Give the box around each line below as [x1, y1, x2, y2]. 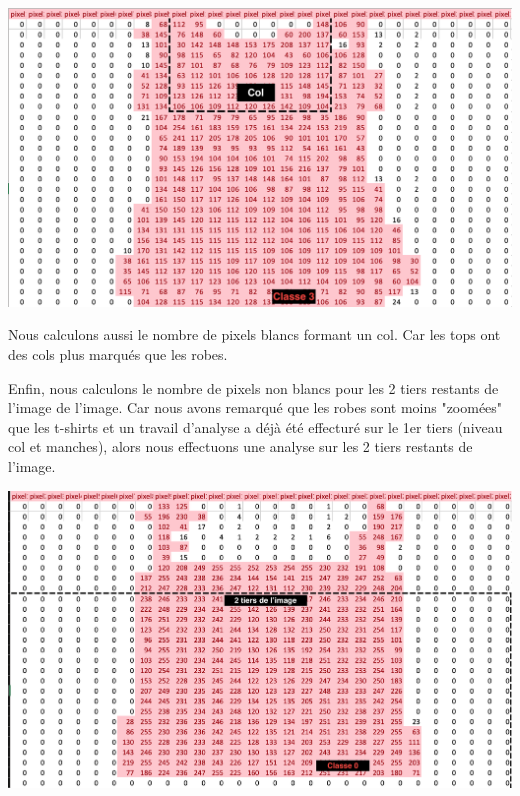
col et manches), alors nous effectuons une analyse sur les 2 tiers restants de [8, 436, 473, 457]
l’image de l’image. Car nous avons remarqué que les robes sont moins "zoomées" [8, 397, 503, 418]
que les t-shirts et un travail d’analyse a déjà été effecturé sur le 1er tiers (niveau [8, 416, 503, 437]
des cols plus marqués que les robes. [8, 343, 228, 364]
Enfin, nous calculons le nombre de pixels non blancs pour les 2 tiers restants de [8, 377, 499, 398]
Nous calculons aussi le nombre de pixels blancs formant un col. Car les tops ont [8, 324, 501, 345]
